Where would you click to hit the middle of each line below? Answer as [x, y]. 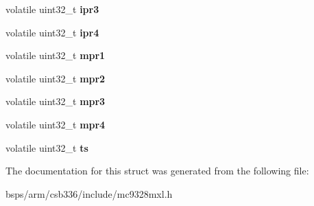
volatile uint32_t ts [47, 147]
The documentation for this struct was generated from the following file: [157, 171]
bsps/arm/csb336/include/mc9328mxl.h [89, 193]
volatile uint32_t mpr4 [56, 124]
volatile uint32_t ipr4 [52, 32]
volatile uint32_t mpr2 [56, 78]
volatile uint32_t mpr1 [56, 55]
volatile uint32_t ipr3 [52, 9]
